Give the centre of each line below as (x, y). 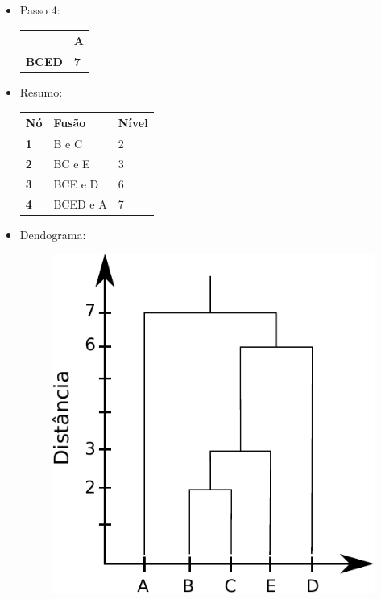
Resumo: (41, 92)
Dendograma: (53, 234)
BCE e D (76, 183)
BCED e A (80, 203)
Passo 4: (40, 10)
